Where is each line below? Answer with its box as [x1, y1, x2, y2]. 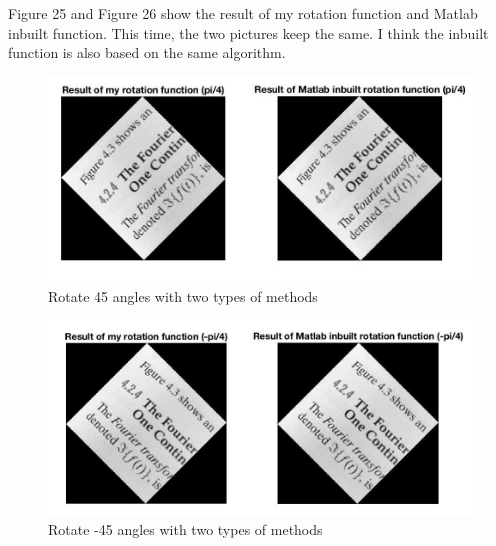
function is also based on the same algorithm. [8, 42, 286, 63]
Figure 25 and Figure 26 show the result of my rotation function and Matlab [8, 3, 478, 23]
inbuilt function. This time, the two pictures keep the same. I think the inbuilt [8, 22, 489, 43]
